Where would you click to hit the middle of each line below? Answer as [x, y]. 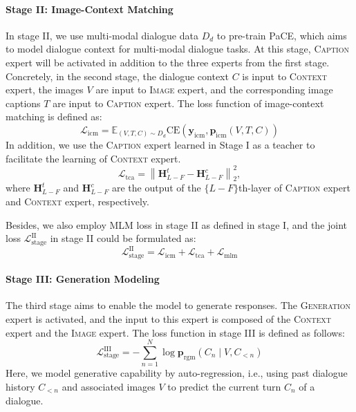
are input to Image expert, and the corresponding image [214, 90]
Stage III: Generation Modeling [83, 279]
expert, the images [45, 90]
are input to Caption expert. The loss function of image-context [188, 103]
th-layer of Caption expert [294, 188]
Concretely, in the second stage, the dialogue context [117, 76]
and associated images [109, 386]
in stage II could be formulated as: [123, 238]
